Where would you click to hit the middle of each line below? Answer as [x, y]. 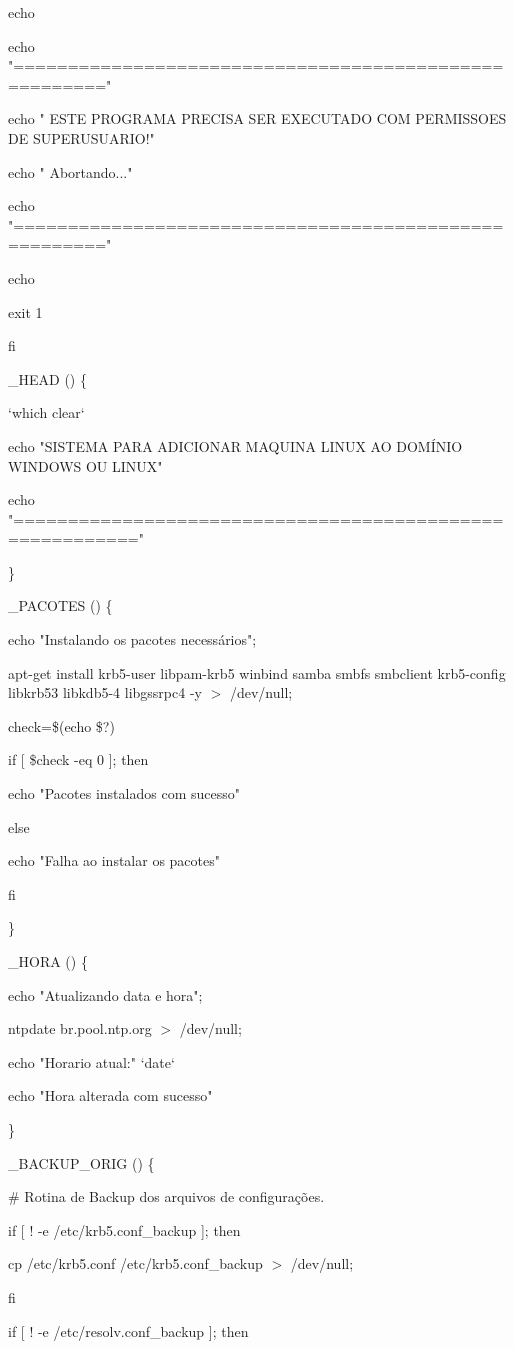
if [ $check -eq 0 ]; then [78, 759]
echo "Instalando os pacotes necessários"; [132, 639]
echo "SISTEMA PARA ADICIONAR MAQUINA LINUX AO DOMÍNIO [235, 445]
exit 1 [25, 311]
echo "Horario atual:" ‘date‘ [91, 1061]
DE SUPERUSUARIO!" [81, 137]
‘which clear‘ [46, 412]
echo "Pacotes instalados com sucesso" [124, 793]
